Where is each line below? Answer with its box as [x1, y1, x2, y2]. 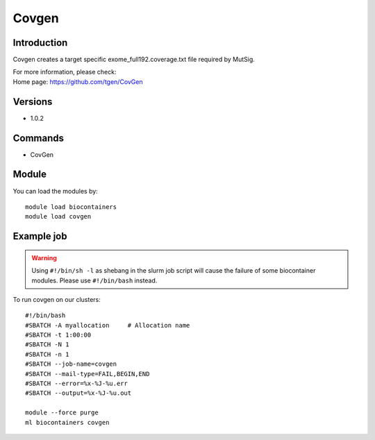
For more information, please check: [12, 68, 117, 76]
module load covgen [25, 212, 92, 221]
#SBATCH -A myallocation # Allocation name [25, 321, 190, 329]
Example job [12, 230, 67, 242]
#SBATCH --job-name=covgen [25, 360, 117, 368]
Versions [12, 96, 53, 108]
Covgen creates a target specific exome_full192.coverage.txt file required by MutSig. [12, 56, 255, 64]
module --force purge [25, 409, 99, 416]
